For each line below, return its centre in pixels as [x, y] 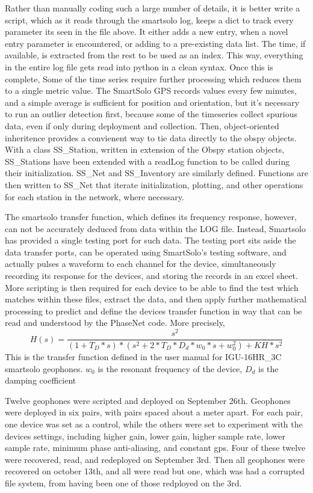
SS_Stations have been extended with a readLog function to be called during [147, 161]
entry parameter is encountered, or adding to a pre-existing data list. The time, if [155, 43]
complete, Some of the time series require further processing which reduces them [153, 78]
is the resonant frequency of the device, [170, 368]
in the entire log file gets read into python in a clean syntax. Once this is [139, 66]
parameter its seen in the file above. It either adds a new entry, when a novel [147, 32]
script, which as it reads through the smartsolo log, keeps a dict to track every [149, 20]
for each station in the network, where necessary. [95, 196]
